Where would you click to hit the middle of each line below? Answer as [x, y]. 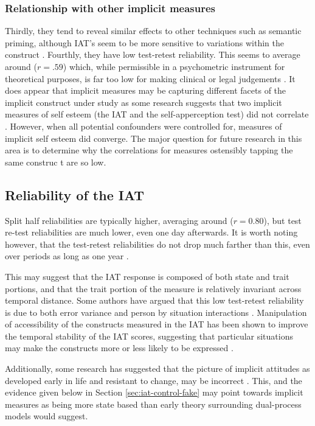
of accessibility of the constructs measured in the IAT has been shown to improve [157, 324]
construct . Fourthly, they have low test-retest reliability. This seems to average [153, 54]
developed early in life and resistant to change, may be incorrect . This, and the [154, 380]
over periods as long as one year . [67, 256]
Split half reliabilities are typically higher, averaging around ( [119, 220]
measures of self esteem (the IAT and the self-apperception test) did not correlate [157, 114]
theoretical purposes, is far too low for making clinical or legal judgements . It [150, 78]
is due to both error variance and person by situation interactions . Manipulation [156, 312]
